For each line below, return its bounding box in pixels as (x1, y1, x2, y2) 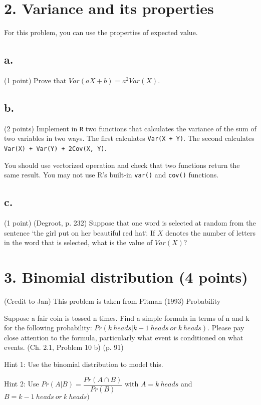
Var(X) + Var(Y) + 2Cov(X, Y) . (4, 143, 107, 153)
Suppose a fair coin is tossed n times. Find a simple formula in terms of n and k (4, 312, 249, 323)
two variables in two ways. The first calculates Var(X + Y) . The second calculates (4, 133, 254, 143)
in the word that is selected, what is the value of (4, 237, 153, 248)
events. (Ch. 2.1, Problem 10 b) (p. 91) (4, 342, 124, 352)
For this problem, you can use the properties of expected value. (4, 27, 198, 38)
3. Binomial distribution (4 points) (4, 267, 248, 287)
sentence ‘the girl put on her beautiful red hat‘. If (4, 227, 155, 238)
